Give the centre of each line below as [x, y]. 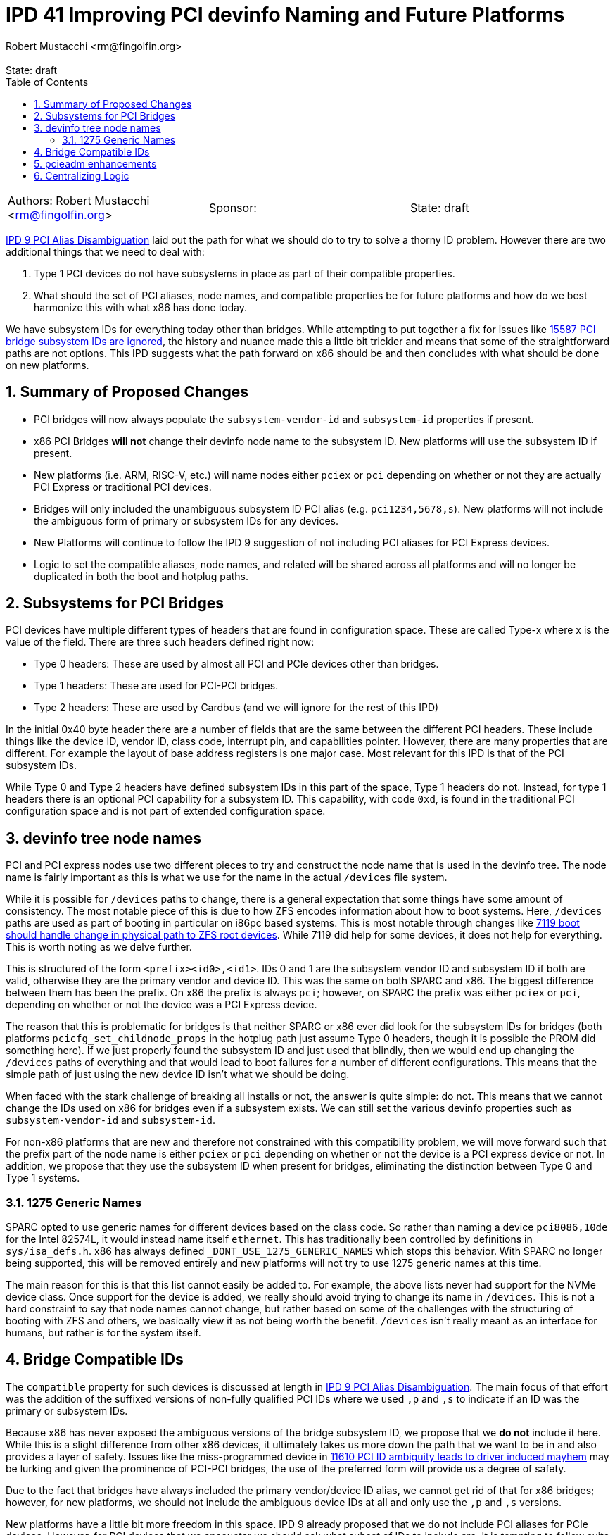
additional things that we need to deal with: [105, 251]
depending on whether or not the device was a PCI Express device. [161, 1005]
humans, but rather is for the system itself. [103, 1333]
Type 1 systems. [43, 1178]
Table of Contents [47, 82]
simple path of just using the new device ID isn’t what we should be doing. [178, 1074]
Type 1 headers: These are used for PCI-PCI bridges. [156, 686]
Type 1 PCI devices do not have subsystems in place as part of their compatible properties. [245, 273]
